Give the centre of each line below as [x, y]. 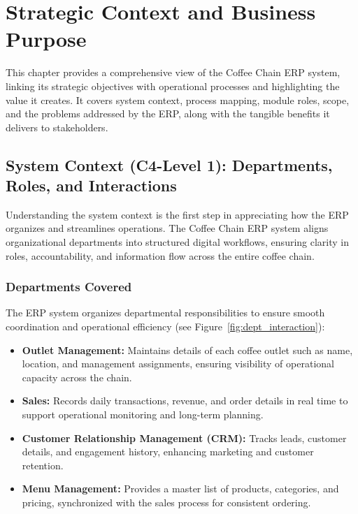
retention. [43, 465]
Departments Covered [69, 287]
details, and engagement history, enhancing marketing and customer [168, 451]
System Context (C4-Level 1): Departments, [169, 164]
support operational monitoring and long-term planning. [143, 414]
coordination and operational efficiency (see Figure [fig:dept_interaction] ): [165, 326]
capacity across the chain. [77, 377]
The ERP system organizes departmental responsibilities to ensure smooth [165, 313]
